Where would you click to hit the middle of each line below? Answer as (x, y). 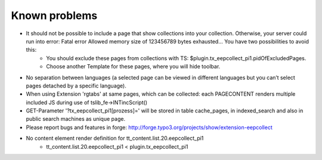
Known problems (54, 15)
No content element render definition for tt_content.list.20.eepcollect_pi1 (115, 138)
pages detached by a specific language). (76, 86)
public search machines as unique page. (75, 119)
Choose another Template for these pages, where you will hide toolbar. (133, 67)
